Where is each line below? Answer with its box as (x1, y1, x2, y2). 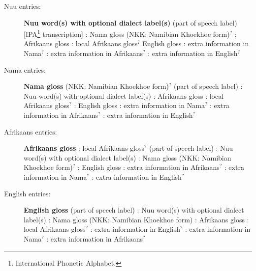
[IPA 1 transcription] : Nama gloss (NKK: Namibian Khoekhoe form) (24, 27, 230, 39)
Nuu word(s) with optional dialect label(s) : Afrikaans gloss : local (24, 90, 224, 101)
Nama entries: (4, 64, 46, 75)
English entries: (4, 188, 51, 198)
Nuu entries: (4, 1, 41, 11)
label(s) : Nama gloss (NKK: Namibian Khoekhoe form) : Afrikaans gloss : (24, 214, 249, 224)
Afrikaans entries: (4, 126, 57, 136)
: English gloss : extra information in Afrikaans (77, 162, 220, 172)
